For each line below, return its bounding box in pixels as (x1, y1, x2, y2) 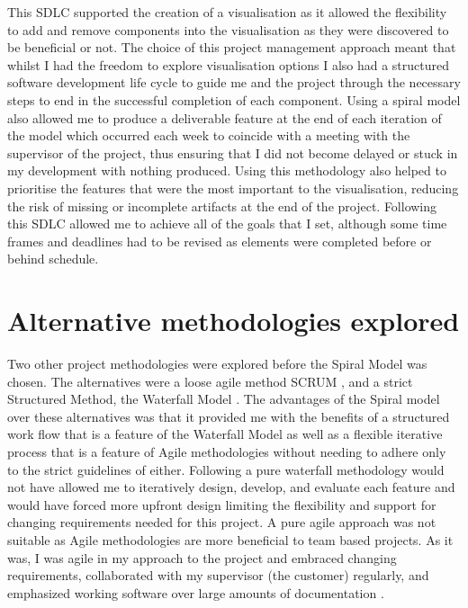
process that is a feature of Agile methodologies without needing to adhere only (7, 443, 446, 460)
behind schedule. (7, 249, 99, 268)
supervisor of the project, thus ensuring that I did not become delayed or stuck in (7, 143, 458, 162)
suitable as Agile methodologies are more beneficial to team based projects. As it (7, 530, 454, 549)
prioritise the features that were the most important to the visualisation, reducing (7, 178, 459, 197)
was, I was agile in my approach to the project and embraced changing (7, 548, 397, 567)
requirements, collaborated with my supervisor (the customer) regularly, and (7, 566, 429, 585)
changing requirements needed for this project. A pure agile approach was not (7, 513, 436, 532)
